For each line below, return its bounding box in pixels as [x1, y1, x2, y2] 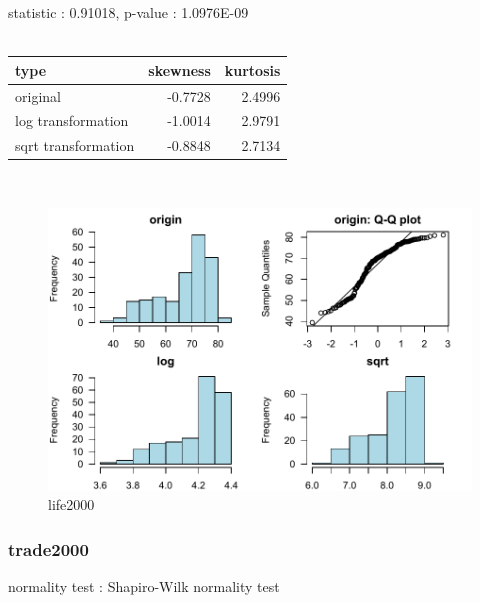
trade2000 [8, 536, 89, 561]
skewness [148, 59, 211, 80]
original [15, 85, 61, 106]
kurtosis [224, 59, 281, 80]
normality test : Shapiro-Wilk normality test [8, 575, 280, 596]
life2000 [48, 494, 95, 515]
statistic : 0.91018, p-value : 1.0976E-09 [8, 2, 249, 22]
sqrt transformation [15, 135, 135, 156]
